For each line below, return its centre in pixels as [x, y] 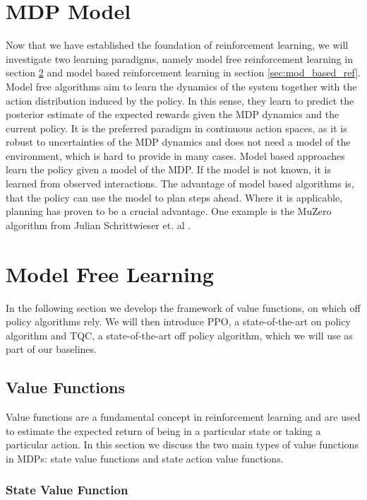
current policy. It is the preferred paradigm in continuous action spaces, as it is [176, 128]
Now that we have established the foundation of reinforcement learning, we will [177, 45]
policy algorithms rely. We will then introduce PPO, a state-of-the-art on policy [178, 321]
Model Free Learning [110, 273]
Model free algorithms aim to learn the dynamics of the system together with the [181, 86]
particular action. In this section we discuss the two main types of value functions [182, 444]
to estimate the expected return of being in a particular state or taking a [163, 430]
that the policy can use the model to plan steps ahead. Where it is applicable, [174, 197]
